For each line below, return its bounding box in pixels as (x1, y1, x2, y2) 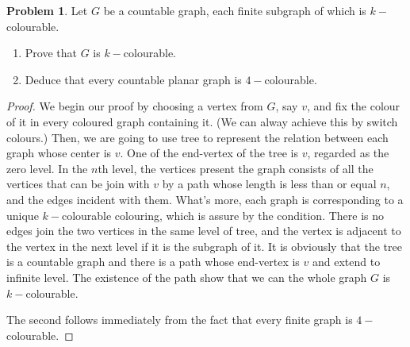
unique (6, 206, 39, 223)
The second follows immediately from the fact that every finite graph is (6, 311, 353, 328)
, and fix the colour (306, 98, 400, 114)
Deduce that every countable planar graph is (25, 71, 242, 87)
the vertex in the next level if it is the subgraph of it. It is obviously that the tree (6, 237, 402, 254)
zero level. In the (6, 160, 88, 176)
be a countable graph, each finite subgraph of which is (103, 2, 366, 18)
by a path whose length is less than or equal (162, 175, 377, 192)
